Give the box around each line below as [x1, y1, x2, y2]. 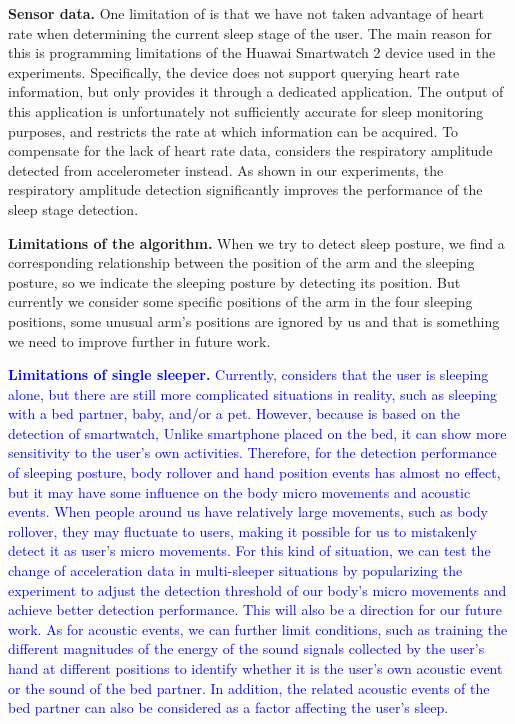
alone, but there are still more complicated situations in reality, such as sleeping [8, 383, 498, 404]
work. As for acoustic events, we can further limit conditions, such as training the [8, 618, 508, 639]
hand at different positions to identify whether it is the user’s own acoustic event [8, 658, 503, 678]
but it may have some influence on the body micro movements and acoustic [8, 481, 471, 502]
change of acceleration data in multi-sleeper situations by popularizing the [8, 560, 463, 581]
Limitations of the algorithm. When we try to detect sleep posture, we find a [8, 232, 505, 253]
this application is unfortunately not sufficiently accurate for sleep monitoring [8, 100, 484, 121]
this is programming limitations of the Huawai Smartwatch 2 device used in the [8, 42, 496, 63]
